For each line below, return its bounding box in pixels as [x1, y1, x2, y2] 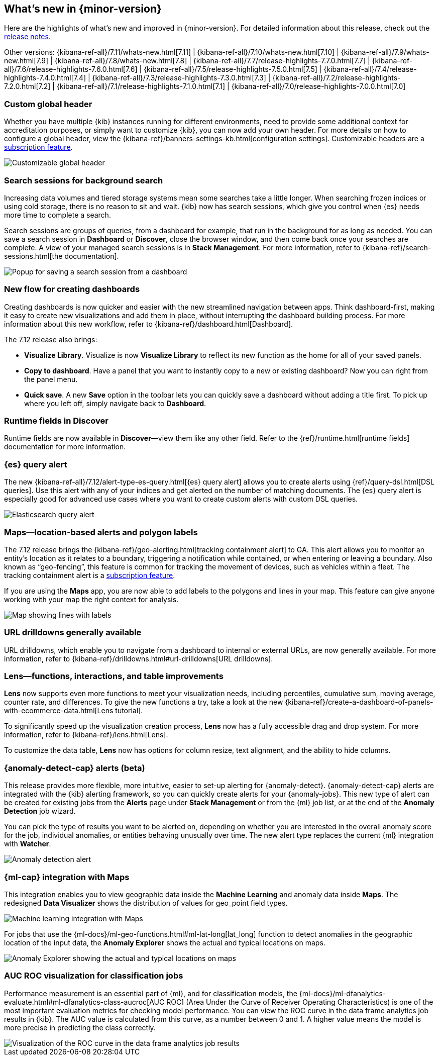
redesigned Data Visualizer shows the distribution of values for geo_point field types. [4, 898, 288, 907]
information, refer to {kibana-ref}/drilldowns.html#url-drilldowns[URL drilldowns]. [4, 654, 273, 663]
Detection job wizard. [4, 807, 76, 816]
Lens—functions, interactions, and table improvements [4, 671, 224, 682]
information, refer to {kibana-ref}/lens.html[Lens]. [4, 730, 168, 739]
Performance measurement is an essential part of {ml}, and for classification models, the [4, 989, 297, 998]
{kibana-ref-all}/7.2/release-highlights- [272, 73, 401, 82]
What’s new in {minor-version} [4, 3, 162, 15]
